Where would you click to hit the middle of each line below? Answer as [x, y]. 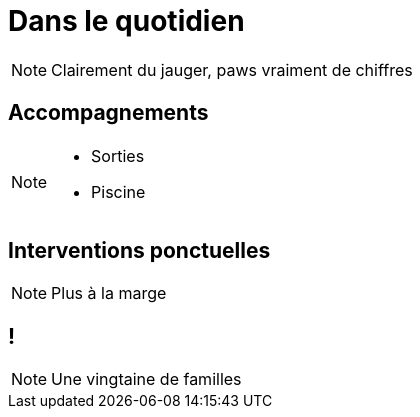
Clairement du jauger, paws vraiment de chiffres [232, 69]
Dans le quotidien [126, 21]
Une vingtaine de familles [146, 379]
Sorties [118, 155]
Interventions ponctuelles [139, 251]
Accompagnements [108, 113]
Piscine [118, 191]
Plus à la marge [109, 293]
